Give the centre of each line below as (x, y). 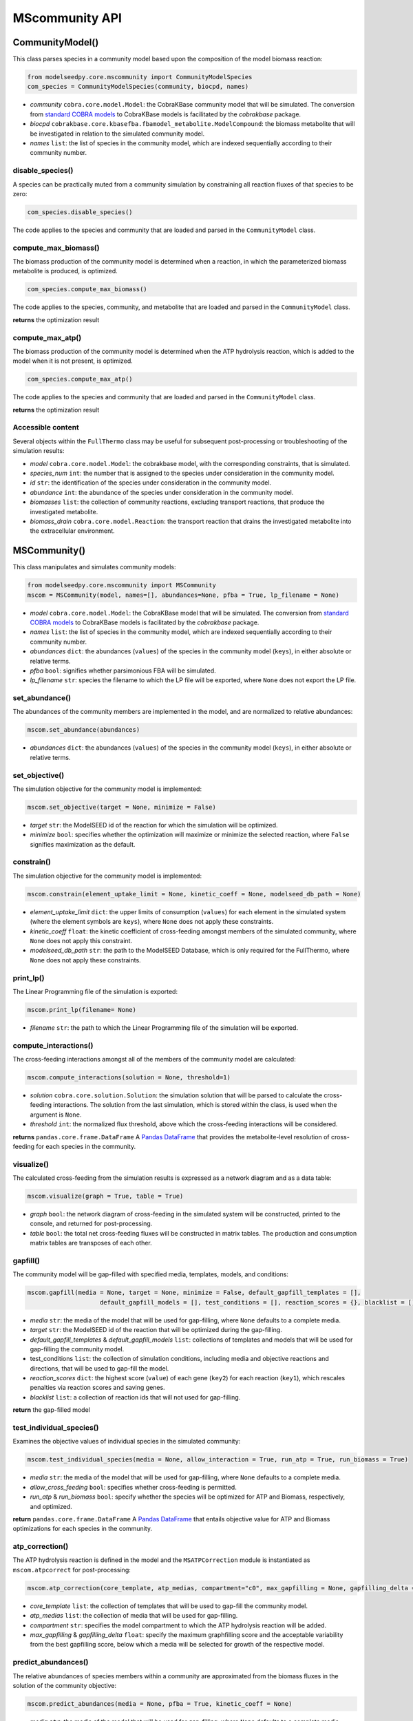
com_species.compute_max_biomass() (87, 289)
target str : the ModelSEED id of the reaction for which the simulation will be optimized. (154, 825)
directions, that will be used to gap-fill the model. (99, 1368)
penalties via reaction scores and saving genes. (97, 1388)
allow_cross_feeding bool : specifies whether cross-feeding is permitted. (133, 1487)
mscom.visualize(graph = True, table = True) (105, 1196)
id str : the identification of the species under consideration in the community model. (151, 483)
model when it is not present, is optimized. (73, 361)
